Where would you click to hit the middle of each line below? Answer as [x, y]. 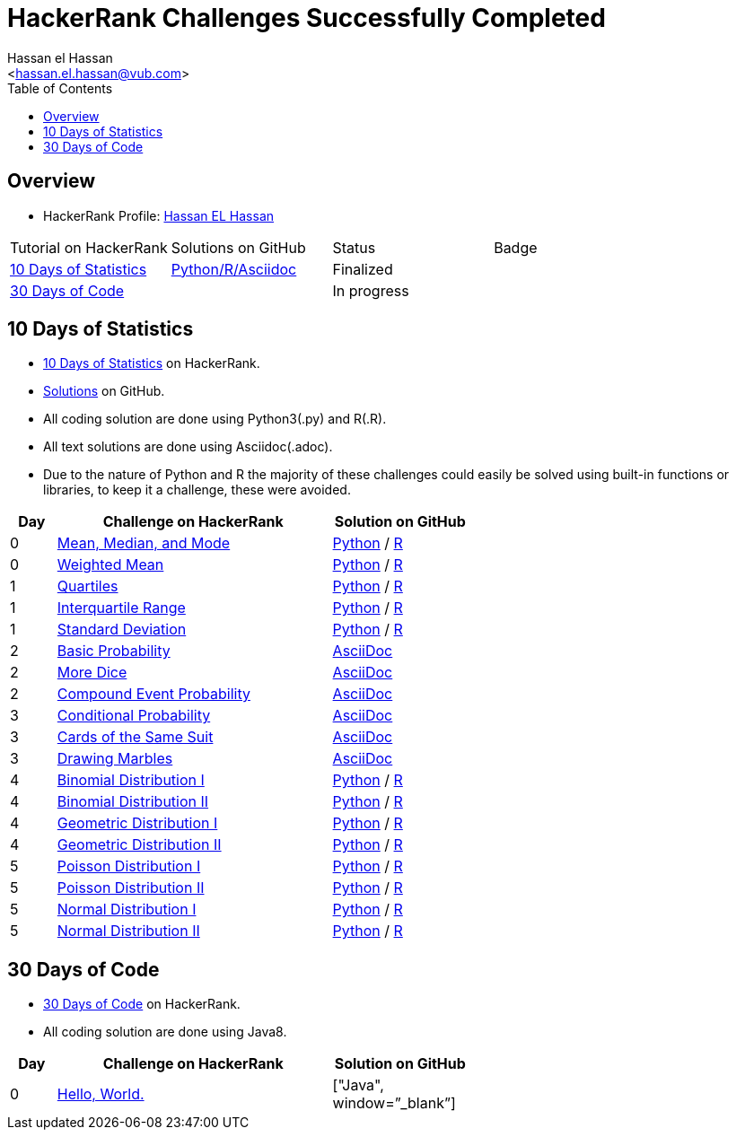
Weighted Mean [110, 565]
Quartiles [88, 586]
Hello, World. [101, 1094]
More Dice [92, 673]
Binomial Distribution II [133, 802]
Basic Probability [114, 651]
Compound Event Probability [153, 694]
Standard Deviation [122, 630]
